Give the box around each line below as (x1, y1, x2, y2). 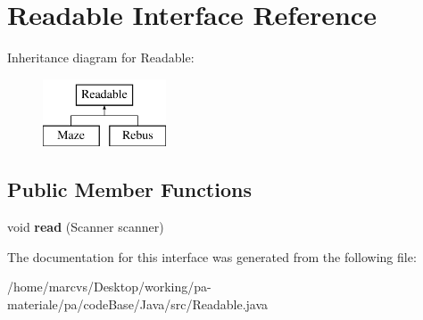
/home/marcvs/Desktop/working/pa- (7, 277, 211, 296)
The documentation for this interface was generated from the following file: (7, 247, 417, 266)
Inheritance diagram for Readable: (7, 48, 195, 67)
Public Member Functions (7, 176, 252, 203)
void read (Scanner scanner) (7, 217, 164, 236)
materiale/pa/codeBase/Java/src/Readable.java (7, 294, 269, 313)
